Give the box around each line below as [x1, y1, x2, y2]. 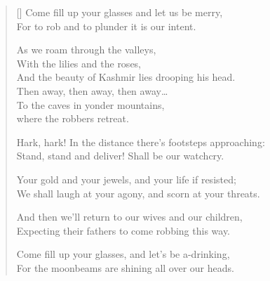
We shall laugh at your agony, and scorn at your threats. [16, 185, 260, 200]
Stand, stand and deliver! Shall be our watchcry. [16, 148, 224, 163]
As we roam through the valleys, [16, 42, 156, 57]
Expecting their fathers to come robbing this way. [16, 223, 231, 237]
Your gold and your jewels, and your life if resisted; [16, 171, 236, 186]
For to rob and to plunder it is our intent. [16, 18, 196, 33]
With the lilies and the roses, [16, 55, 142, 70]
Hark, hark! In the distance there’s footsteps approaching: [16, 134, 265, 149]
